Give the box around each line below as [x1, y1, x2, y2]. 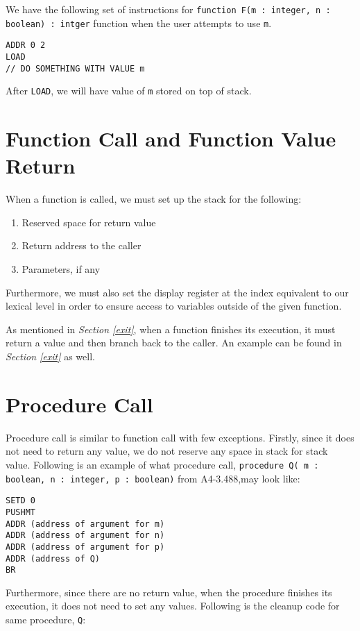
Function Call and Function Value [6, 124, 336, 153]
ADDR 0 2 [6, 40, 46, 51]
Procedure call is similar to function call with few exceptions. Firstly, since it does [6, 430, 354, 444]
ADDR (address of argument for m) [6, 519, 165, 529]
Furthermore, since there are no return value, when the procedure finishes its [6, 584, 332, 599]
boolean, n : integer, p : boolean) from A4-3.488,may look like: [6, 471, 300, 485]
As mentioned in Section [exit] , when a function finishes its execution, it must [6, 321, 336, 336]
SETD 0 [6, 496, 35, 506]
